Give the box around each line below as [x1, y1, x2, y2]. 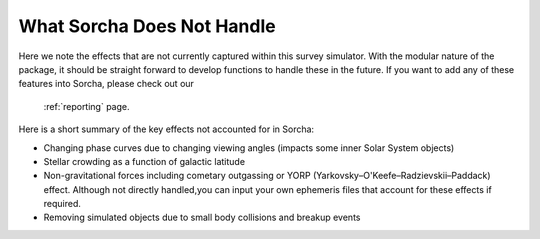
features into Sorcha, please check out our [18, 78, 195, 90]
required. [43, 198, 82, 210]
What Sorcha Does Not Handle [18, 15, 276, 37]
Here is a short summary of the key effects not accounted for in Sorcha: [18, 123, 315, 135]
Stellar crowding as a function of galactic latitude [43, 155, 245, 167]
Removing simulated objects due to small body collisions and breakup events [43, 211, 361, 224]
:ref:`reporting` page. [43, 100, 130, 112]
